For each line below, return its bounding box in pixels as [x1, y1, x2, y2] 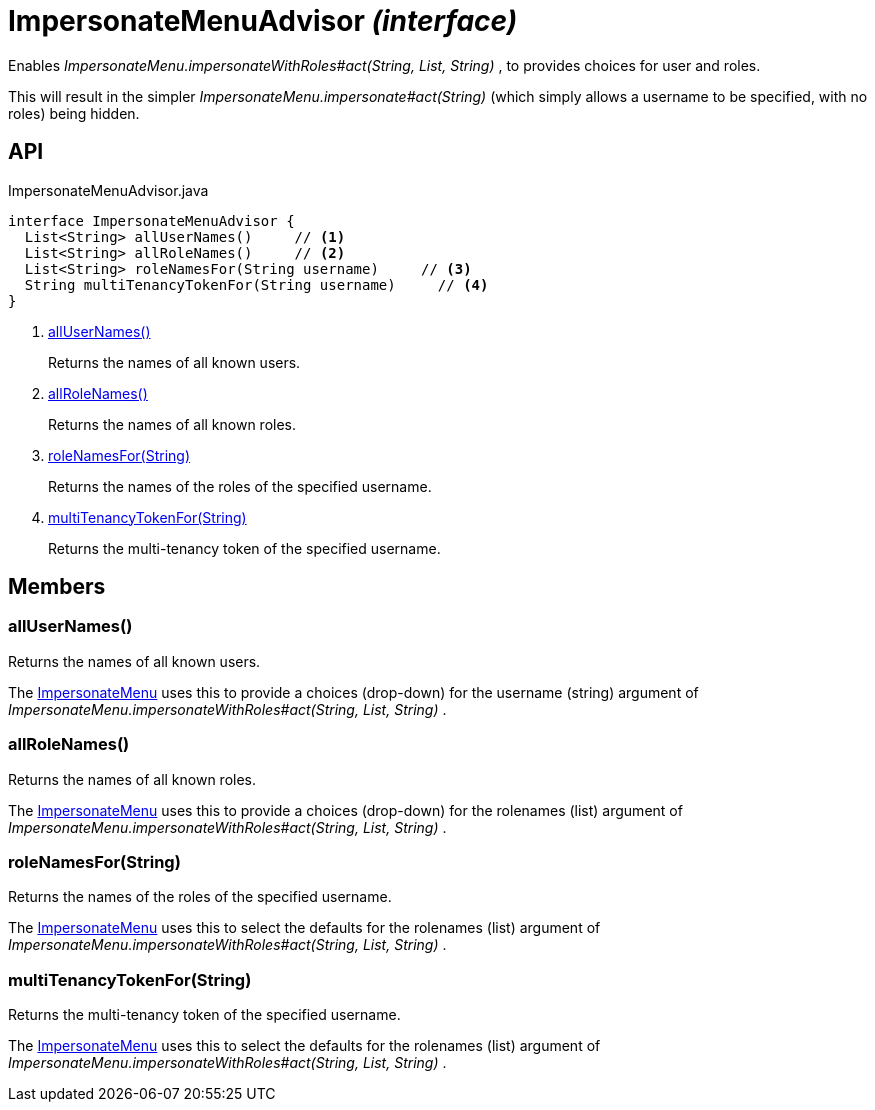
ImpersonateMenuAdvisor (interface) [8, 4, 518, 38]
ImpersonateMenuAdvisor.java [8, 181, 209, 199]
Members [8, 574, 106, 600]
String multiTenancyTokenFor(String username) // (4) [24, 276, 489, 293]
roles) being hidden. [8, 104, 140, 122]
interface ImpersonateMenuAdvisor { [8, 212, 295, 229]
